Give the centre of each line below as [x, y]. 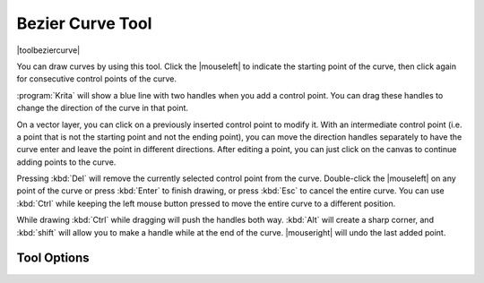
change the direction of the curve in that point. [102, 108]
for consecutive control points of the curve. [96, 79]
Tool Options [53, 258]
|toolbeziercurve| [48, 50]
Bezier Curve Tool [84, 23]
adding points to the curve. [66, 162]
